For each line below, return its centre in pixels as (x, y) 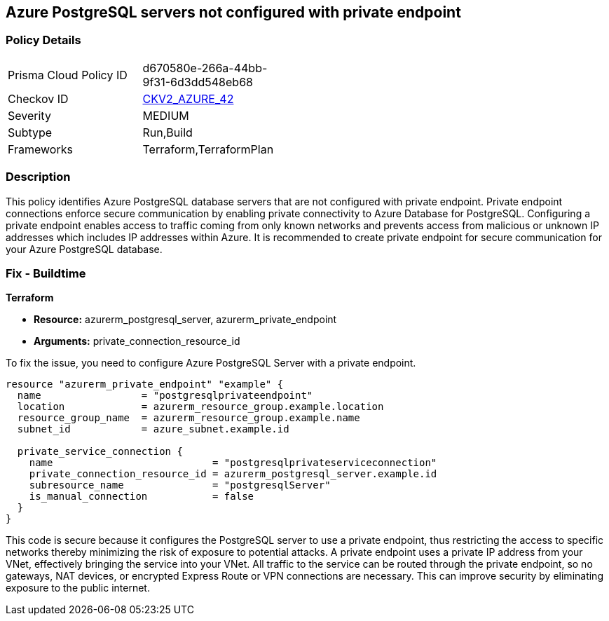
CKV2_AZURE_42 (188, 98)
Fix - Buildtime (46, 273)
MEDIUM (166, 115)
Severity (29, 115)
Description (38, 177)
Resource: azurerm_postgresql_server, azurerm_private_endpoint (185, 320)
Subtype (30, 132)
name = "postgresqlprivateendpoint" (165, 396)
